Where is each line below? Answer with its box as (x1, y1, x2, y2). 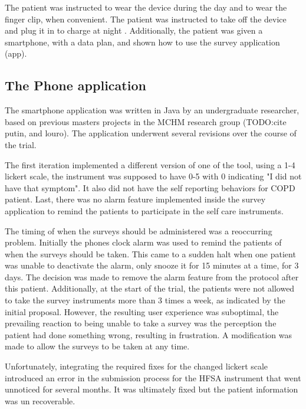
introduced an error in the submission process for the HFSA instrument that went (5, 371, 301, 384)
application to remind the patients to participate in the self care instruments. (5, 204, 284, 217)
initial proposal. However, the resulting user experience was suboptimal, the (5, 305, 279, 318)
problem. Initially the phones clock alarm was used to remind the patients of (5, 236, 282, 248)
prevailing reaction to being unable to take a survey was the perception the (5, 317, 277, 329)
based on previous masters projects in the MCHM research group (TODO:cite (5, 115, 287, 127)
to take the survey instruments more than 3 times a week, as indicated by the (5, 294, 285, 306)
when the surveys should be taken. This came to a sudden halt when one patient (5, 247, 296, 260)
